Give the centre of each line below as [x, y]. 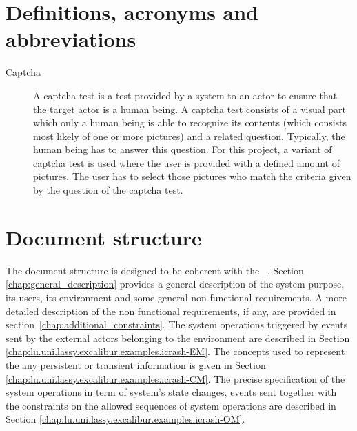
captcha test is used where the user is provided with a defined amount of [186, 162]
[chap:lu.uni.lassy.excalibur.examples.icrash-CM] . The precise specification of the [175, 378]
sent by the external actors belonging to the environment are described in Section [178, 338]
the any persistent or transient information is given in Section [136, 364]
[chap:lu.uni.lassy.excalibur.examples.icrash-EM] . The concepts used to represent [175, 351]
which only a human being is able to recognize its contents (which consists [190, 122]
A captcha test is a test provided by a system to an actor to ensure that [185, 95]
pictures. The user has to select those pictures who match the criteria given [192, 176]
